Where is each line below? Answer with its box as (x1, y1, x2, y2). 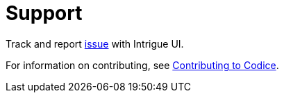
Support (6, 1, 83, 25)
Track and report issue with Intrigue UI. (6, 37, 184, 50)
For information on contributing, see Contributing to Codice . (6, 59, 279, 71)
